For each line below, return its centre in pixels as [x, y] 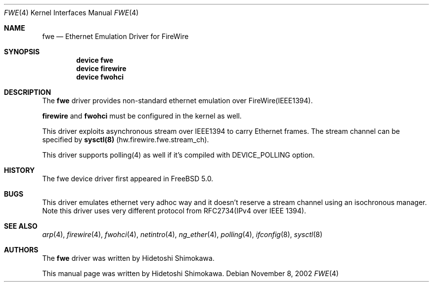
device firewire [101, 68]
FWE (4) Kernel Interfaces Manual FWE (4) [71, 13]
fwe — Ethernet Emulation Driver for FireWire [115, 36]
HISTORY [20, 170]
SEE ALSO [21, 226]
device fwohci [100, 77]
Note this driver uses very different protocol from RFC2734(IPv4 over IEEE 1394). [174, 211]
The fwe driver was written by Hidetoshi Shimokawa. [128, 258]
